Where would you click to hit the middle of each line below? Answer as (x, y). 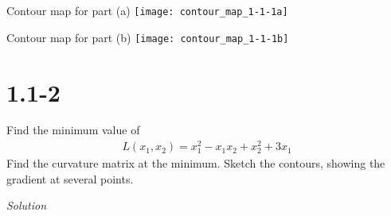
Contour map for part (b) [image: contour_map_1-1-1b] (148, 37)
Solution (27, 205)
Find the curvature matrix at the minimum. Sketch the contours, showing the (196, 163)
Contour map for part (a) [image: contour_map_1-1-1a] (147, 10)
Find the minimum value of (73, 130)
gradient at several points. (70, 178)
